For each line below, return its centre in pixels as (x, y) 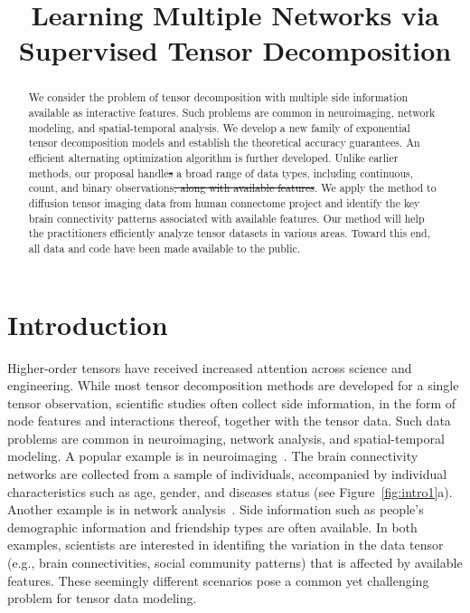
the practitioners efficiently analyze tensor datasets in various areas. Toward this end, (230, 233)
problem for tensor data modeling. (102, 598)
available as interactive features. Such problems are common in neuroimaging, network (232, 113)
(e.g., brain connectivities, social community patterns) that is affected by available (235, 563)
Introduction (88, 324)
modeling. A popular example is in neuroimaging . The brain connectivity (213, 456)
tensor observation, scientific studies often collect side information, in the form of (232, 402)
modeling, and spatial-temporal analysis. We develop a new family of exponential (219, 127)
